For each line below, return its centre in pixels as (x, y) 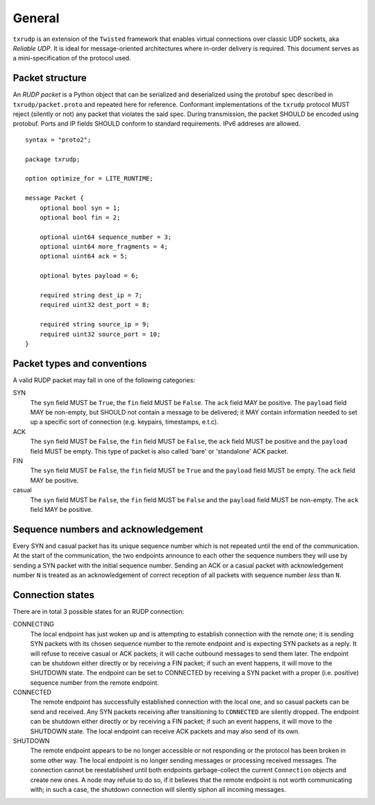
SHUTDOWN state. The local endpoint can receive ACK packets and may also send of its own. (165, 731)
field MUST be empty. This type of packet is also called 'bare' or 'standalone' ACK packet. (159, 451)
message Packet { (55, 198)
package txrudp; (53, 159)
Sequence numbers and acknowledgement (108, 529)
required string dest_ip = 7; (91, 296)
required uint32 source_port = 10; (100, 334)
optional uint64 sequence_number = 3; (106, 237)
